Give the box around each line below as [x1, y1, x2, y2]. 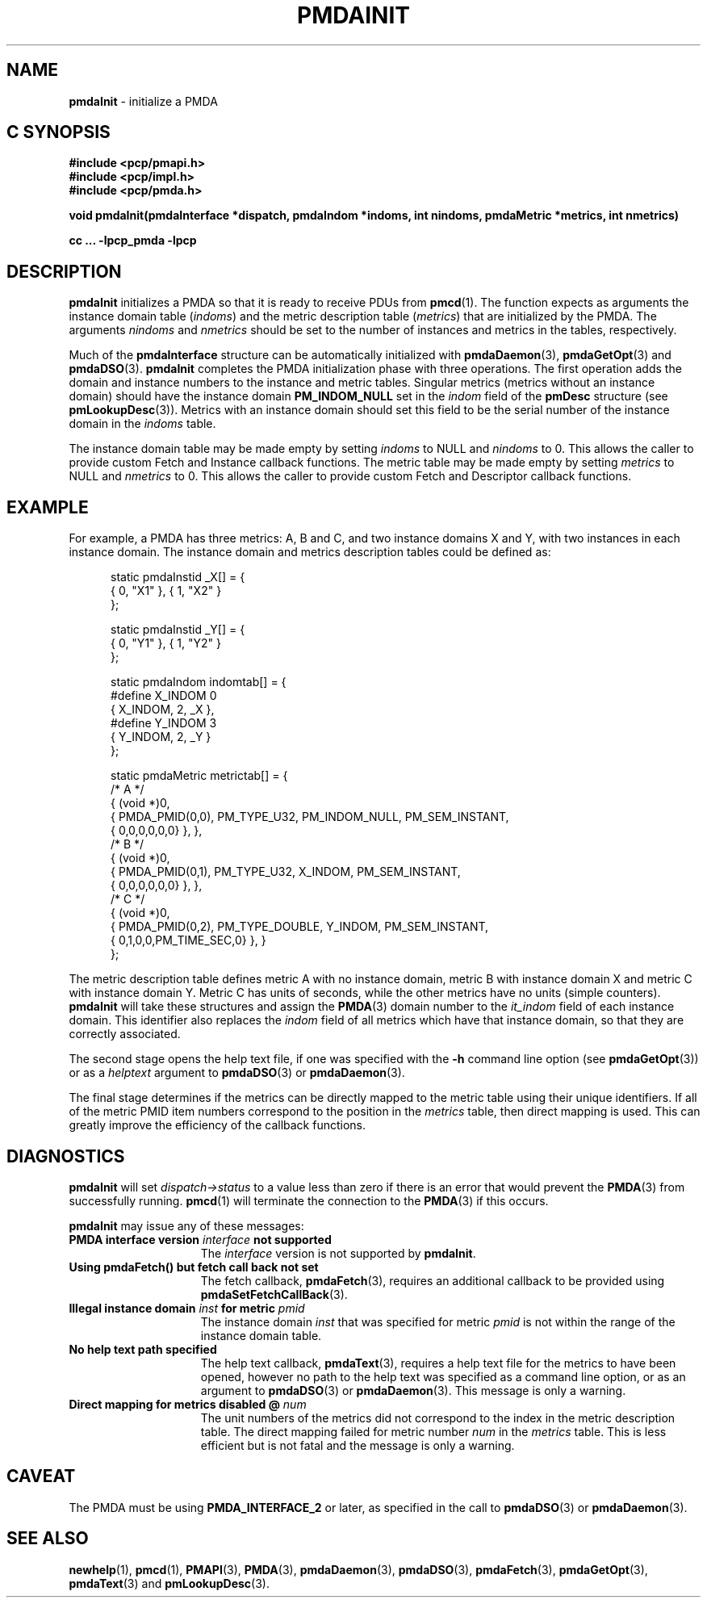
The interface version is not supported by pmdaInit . [200, 1246, 476, 1260]
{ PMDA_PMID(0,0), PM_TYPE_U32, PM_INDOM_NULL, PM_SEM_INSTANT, [111, 810, 509, 824]
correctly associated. [69, 1027, 181, 1041]
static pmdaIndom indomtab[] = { [111, 675, 287, 689]
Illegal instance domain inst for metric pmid [69, 1300, 305, 1315]
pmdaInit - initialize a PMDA [69, 94, 218, 108]
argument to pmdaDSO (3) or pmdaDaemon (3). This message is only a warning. [200, 1383, 626, 1397]
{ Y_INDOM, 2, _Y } [111, 730, 211, 744]
